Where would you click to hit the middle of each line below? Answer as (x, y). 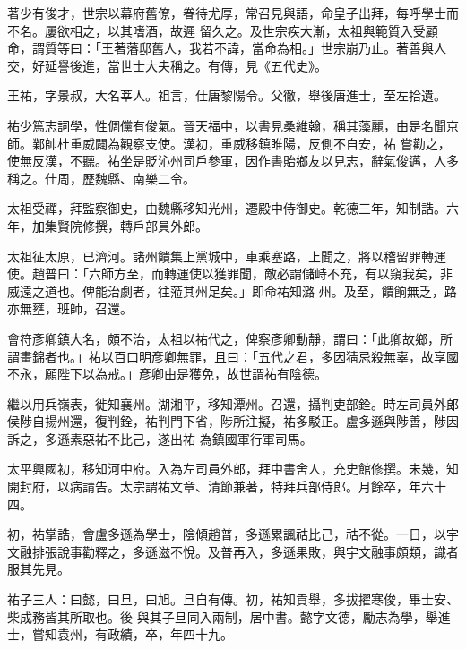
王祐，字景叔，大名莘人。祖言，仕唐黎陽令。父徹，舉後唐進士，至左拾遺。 (227, 95)
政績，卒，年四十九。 (170, 634)
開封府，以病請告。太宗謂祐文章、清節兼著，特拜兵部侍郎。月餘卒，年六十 (227, 487)
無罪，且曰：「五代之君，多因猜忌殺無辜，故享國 (317, 356)
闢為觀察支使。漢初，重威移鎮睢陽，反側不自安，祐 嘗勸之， (272, 143)
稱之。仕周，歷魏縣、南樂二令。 (101, 178)
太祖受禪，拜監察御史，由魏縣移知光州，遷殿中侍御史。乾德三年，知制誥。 (227, 208)
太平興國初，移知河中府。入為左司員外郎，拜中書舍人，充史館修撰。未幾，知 (233, 469)
